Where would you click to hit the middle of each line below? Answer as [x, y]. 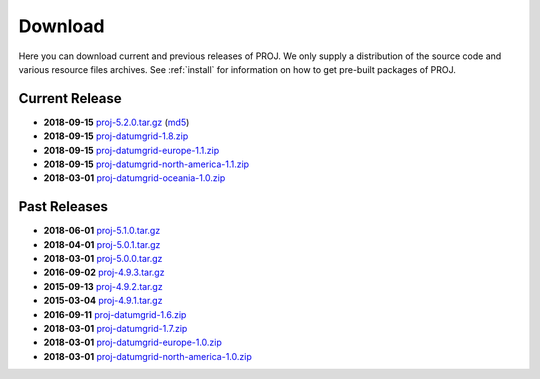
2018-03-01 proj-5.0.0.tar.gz [103, 259]
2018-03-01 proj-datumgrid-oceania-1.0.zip [134, 178]
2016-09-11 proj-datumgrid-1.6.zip [115, 314]
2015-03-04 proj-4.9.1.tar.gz [103, 301]
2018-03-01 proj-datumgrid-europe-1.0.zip [132, 342]
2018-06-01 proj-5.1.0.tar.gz [102, 231]
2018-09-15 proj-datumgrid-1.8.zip [116, 136]
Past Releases [63, 206]
